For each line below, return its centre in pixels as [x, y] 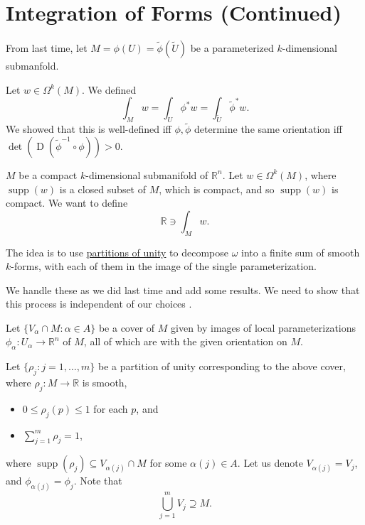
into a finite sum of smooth [301, 252]
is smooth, [105, 383]
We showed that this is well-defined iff [89, 129]
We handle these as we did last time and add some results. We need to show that [183, 289]
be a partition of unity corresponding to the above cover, [222, 366]
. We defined [109, 89]
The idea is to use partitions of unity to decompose [117, 252]
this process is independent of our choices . [99, 304]
